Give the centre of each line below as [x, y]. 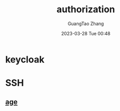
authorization [86, 9]
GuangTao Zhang [86, 24]
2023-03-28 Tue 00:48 [86, 33]
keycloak [25, 59]
